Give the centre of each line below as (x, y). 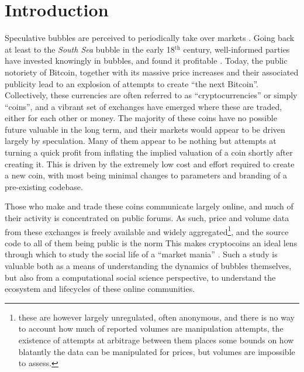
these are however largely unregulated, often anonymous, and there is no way (156, 317)
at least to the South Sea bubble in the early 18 (90, 49)
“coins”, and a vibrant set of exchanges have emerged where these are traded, (144, 106)
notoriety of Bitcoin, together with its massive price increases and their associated (152, 72)
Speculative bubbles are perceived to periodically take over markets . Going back (150, 38)
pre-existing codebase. (44, 186)
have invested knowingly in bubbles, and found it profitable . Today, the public (146, 61)
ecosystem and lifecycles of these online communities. (100, 289)
